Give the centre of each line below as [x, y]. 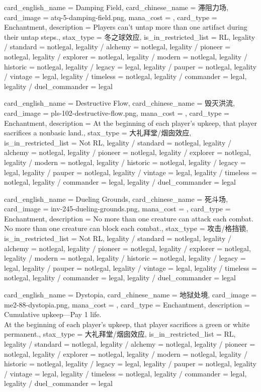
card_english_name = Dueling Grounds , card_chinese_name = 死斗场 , [116, 199]
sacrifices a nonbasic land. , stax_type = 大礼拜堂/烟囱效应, [98, 133]
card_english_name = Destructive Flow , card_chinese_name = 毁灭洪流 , [119, 103]
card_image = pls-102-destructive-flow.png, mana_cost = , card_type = [117, 112]
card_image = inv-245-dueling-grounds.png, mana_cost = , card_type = [117, 209]
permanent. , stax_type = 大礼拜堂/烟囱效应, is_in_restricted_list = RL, [120, 334]
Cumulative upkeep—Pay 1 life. [53, 314]
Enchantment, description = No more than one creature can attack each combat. [129, 218]
